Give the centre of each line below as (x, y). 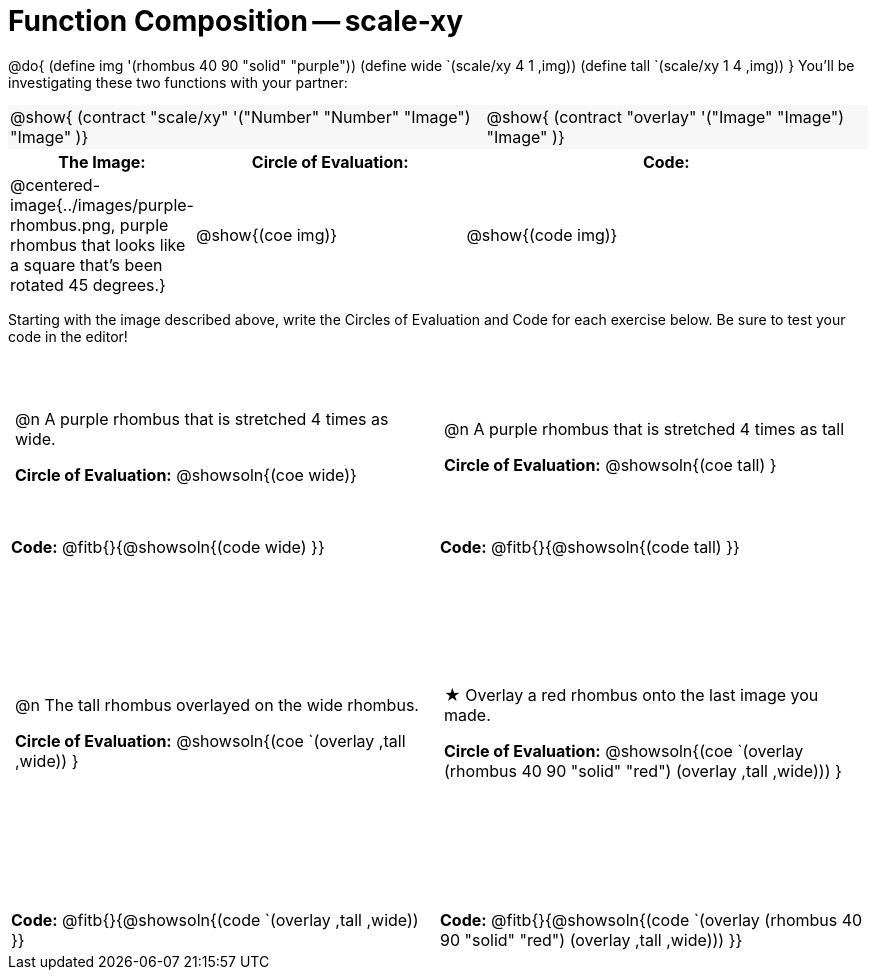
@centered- (55, 184)
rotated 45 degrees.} (88, 284)
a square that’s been (86, 264)
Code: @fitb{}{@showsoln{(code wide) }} (168, 547)
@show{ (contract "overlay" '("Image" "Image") (665, 116)
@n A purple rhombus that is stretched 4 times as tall (644, 429)
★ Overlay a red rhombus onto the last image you (631, 695)
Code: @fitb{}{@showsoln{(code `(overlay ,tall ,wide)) (215, 919)
